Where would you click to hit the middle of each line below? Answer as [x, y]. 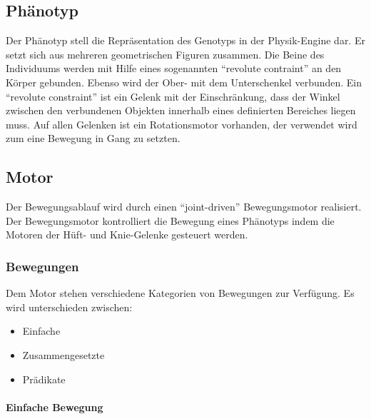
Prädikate [44, 379]
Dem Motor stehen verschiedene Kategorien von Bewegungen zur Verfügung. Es [180, 293]
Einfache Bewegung [55, 407]
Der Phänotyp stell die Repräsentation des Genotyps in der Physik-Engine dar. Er [185, 40]
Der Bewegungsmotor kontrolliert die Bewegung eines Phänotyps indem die [170, 220]
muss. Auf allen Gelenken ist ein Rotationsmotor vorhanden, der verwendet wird [182, 124]
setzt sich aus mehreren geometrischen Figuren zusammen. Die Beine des [165, 54]
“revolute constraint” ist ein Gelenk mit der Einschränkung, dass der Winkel [173, 96]
